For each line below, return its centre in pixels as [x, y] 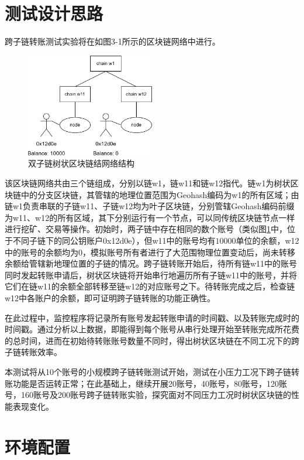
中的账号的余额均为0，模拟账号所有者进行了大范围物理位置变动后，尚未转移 [150, 252]
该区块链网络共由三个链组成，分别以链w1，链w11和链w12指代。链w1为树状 [148, 183]
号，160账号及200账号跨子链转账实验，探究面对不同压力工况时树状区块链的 [148, 395]
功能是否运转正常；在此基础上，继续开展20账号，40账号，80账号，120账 [150, 383]
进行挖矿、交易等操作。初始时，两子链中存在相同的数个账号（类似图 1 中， [146, 229]
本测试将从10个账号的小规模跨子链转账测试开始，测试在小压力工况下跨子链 [148, 371]
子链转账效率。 [33, 352]
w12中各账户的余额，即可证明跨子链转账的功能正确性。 [110, 297]
